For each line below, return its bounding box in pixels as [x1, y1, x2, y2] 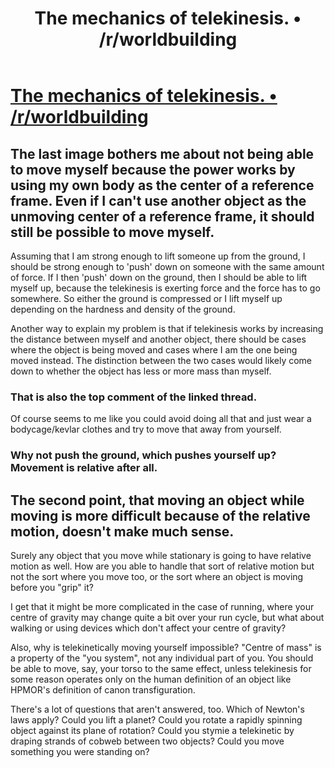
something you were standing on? [10, 746, 150, 758]
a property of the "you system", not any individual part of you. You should [10, 652, 314, 664]
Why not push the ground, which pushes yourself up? [10, 448, 277, 462]
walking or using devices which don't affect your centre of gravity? [10, 622, 287, 634]
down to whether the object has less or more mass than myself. [10, 365, 272, 377]
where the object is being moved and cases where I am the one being [10, 344, 298, 356]
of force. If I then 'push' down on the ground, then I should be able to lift [10, 272, 308, 283]
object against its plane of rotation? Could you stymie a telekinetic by [10, 725, 295, 737]
